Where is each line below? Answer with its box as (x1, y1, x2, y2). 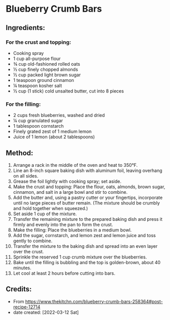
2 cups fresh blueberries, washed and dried (13, 112, 105, 119)
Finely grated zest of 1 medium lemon (13, 128, 92, 135)
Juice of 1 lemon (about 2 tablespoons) (13, 134, 95, 140)
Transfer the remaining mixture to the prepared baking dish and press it (13, 216, 163, 222)
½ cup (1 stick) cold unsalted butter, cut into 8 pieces (13, 88, 124, 94)
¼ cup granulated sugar (13, 118, 63, 124)
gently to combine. (13, 238, 53, 244)
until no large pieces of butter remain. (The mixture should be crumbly (13, 199, 160, 206)
